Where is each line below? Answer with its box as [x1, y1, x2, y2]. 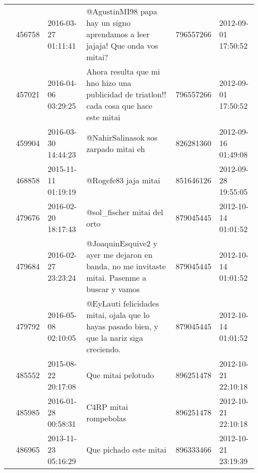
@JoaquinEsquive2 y [86, 237, 158, 249]
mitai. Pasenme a [86, 272, 146, 283]
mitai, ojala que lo [86, 309, 150, 320]
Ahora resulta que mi [86, 66, 160, 77]
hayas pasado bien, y [86, 320, 158, 332]
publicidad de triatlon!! [86, 88, 166, 100]
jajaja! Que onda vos [86, 40, 158, 51]
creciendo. [86, 343, 121, 355]
